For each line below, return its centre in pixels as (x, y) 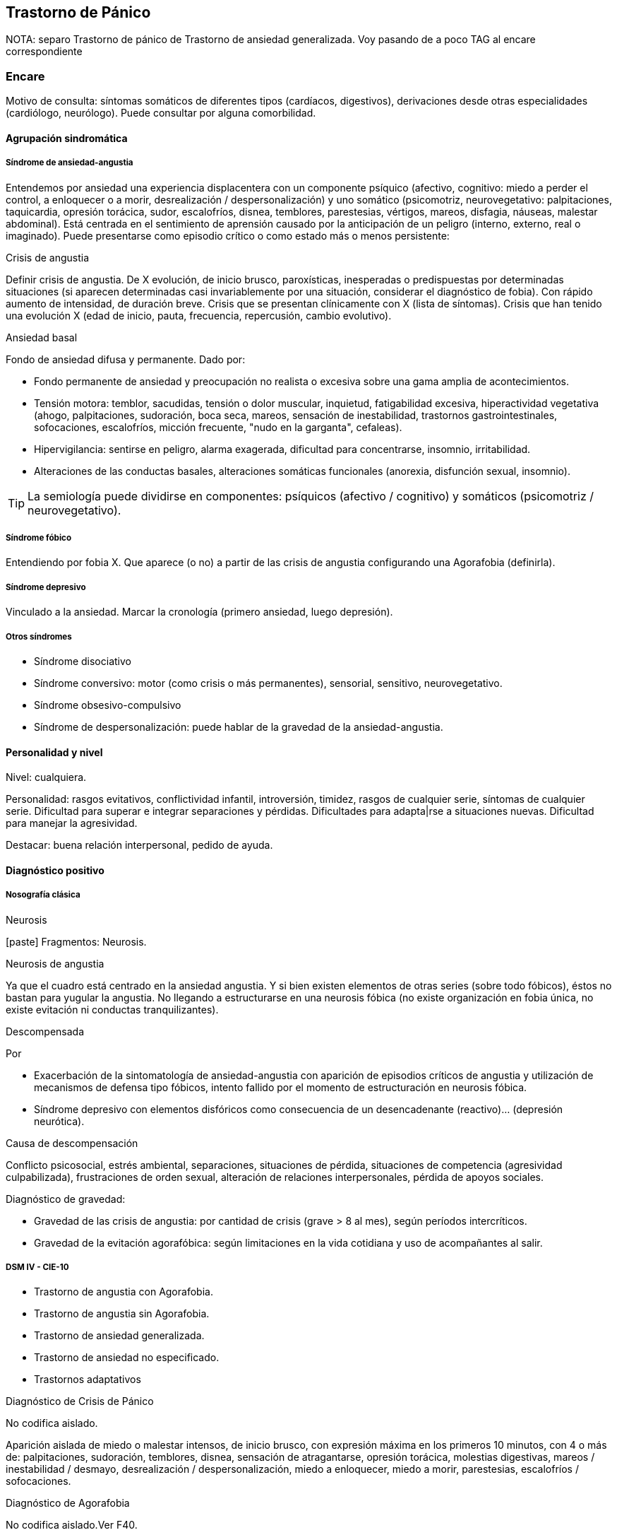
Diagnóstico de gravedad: (66, 1199)
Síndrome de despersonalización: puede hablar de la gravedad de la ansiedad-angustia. (239, 727)
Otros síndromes (39, 636)
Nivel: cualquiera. (46, 777)
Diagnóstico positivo (55, 870)
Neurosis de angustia (55, 963)
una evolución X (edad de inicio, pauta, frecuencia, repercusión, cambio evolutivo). (199, 315)
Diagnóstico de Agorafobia (68, 1503)
